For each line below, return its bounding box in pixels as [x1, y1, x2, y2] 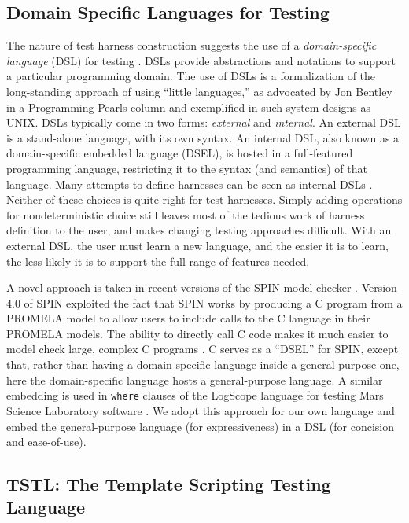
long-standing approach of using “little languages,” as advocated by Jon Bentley [6, 83, 392, 99]
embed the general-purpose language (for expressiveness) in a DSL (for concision [6, 418, 394, 434]
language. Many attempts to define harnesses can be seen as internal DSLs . [6, 175, 373, 192]
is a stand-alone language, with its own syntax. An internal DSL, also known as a [6, 129, 400, 145]
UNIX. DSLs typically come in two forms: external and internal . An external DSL [6, 114, 401, 131]
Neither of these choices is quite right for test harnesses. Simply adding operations [6, 191, 403, 208]
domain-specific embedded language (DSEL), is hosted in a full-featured [6, 145, 353, 161]
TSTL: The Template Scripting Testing [6, 472, 331, 496]
